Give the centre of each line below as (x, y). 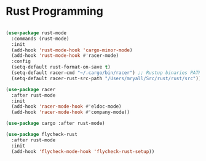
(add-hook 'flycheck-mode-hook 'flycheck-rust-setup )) (83, 151)
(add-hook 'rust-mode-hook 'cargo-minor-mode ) (72, 50)
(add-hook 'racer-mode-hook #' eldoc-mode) (66, 107)
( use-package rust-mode (36, 33)
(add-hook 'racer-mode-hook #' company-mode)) (71, 112)
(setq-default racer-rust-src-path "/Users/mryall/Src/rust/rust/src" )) (106, 78)
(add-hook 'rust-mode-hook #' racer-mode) (65, 56)
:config (21, 62)
